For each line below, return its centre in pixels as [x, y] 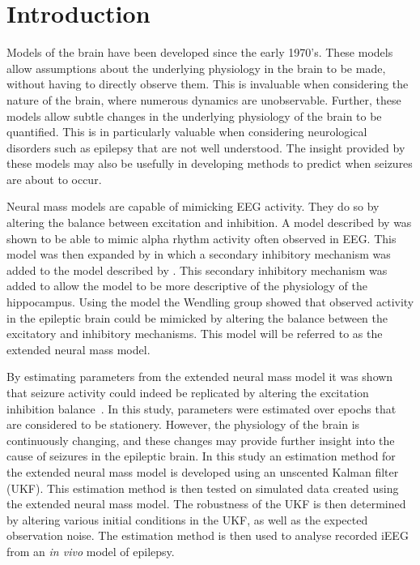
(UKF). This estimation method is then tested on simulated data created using [203, 488]
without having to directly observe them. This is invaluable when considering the [208, 84]
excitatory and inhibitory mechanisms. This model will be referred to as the [195, 334]
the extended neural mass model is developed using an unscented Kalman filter [203, 471]
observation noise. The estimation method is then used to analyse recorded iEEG [208, 535]
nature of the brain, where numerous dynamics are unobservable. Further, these [204, 99]
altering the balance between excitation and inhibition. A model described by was [209, 223]
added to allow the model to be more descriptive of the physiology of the [187, 286]
